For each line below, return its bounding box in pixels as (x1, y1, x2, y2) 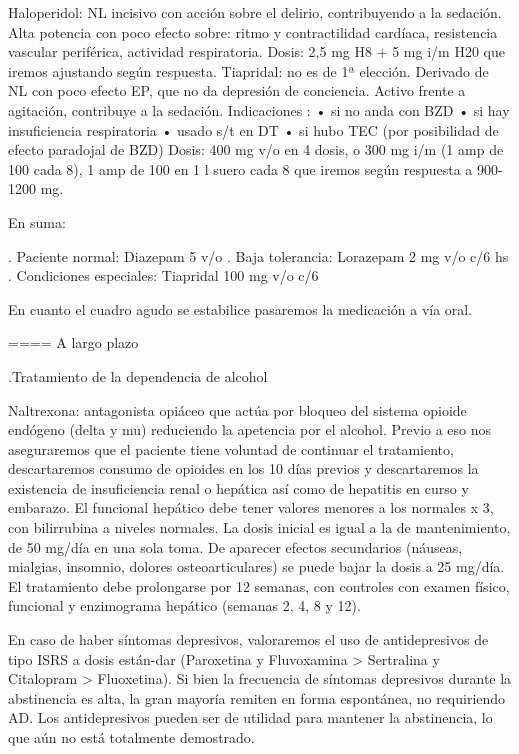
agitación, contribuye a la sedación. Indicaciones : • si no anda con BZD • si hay (8, 99, 510, 120)
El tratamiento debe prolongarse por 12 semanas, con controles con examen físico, (8, 575, 510, 596)
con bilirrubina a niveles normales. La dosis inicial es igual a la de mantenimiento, (8, 517, 511, 538)
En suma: (8, 211, 66, 232)
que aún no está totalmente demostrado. (8, 727, 255, 747)
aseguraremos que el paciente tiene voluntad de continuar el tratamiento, (8, 438, 454, 459)
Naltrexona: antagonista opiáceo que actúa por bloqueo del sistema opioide (8, 399, 467, 420)
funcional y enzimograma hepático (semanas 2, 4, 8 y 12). (8, 595, 361, 616)
